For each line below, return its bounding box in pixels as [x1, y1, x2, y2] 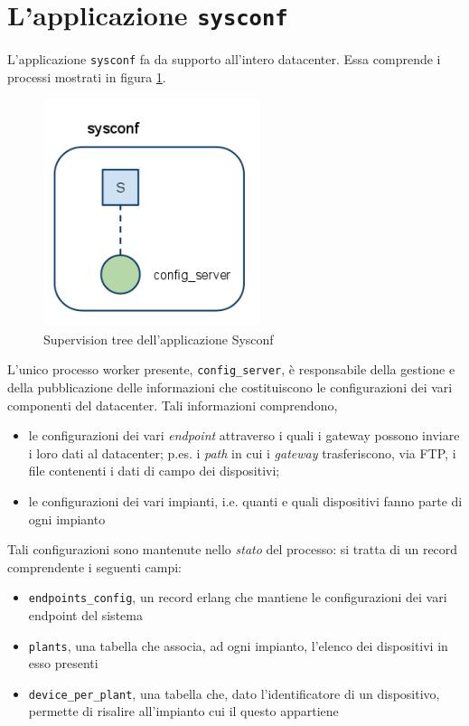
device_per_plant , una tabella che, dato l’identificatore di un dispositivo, [28, 684, 440, 702]
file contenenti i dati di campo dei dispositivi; [28, 461, 280, 480]
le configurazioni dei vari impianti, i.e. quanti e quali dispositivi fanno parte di [28, 491, 463, 510]
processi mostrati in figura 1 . [7, 67, 166, 86]
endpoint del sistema [28, 605, 143, 624]
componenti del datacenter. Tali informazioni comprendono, [7, 395, 338, 414]
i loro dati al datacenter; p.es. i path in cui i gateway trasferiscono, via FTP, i [28, 443, 456, 462]
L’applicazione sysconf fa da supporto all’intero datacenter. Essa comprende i [7, 50, 441, 69]
